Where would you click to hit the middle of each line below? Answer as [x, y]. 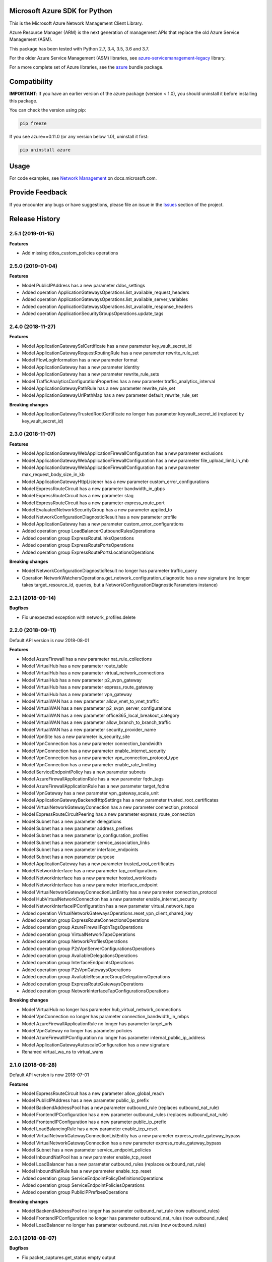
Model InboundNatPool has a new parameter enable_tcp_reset [86, 1157]
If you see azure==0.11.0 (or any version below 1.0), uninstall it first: [79, 137]
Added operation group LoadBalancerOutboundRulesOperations [89, 531]
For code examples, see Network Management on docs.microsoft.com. [83, 178]
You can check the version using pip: [48, 110]
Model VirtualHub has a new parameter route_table [75, 666]
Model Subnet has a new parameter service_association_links [86, 843]
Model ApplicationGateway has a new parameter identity [81, 367]
